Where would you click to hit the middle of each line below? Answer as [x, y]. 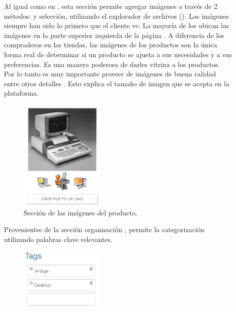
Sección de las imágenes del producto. [81, 213]
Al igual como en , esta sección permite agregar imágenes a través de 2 [111, 6]
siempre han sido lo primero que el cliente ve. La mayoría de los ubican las [117, 25]
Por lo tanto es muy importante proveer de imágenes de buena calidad [110, 74]
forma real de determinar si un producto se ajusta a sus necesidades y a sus [118, 54]
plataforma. [21, 93]
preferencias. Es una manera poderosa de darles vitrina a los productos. [112, 64]
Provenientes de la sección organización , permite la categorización [104, 229]
